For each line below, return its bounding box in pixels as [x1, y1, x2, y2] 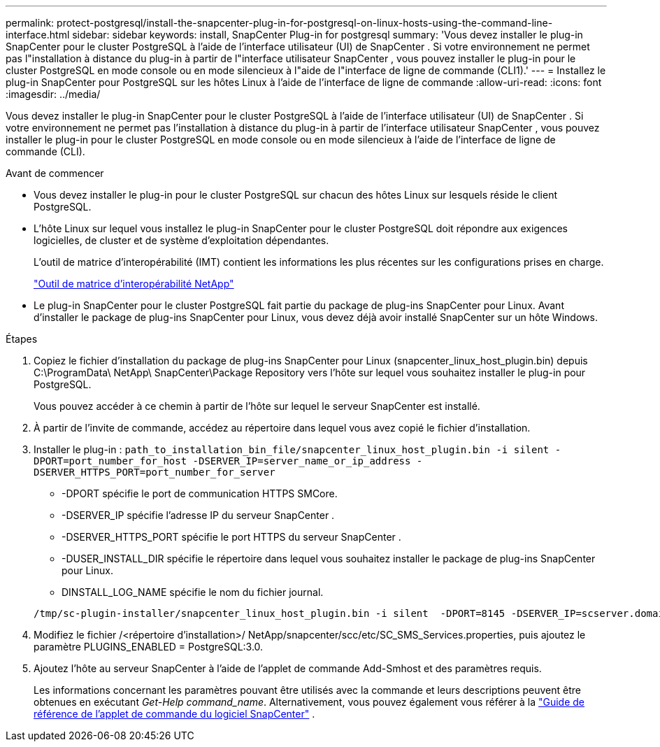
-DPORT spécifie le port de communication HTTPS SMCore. [62, 488, 338, 499]
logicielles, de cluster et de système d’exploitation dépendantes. [34, 234, 329, 246]
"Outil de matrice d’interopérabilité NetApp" [34, 278, 234, 290]
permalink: [6, 17, 55, 29]
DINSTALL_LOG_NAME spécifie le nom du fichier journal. [62, 586, 324, 598]
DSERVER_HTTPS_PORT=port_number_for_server [34, 467, 275, 478]
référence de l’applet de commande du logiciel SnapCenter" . [34, 708, 315, 720]
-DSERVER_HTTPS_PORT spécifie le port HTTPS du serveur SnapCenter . [62, 531, 401, 543]
